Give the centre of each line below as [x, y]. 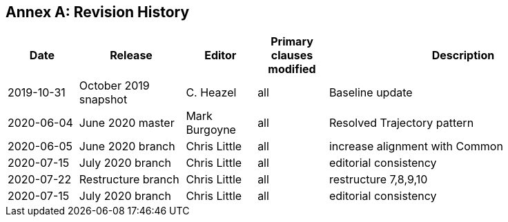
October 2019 [114, 86]
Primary [292, 42]
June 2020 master [127, 123]
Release [131, 55]
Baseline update [371, 93]
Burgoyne [211, 130]
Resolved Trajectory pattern [401, 123]
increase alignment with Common [416, 147]
